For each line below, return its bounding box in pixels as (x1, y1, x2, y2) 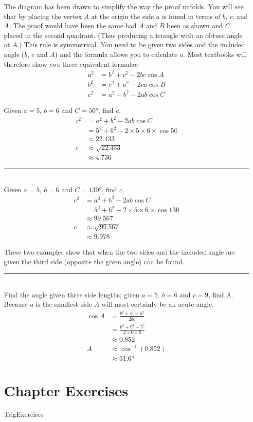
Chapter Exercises (4, 380, 128, 400)
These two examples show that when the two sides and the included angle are (4, 246, 235, 257)
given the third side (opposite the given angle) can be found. (4, 256, 184, 266)
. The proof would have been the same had (9, 20, 137, 31)
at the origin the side (91, 11, 154, 21)
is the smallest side (36, 299, 92, 309)
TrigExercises (4, 408, 44, 419)
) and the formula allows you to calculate (55, 49, 178, 59)
